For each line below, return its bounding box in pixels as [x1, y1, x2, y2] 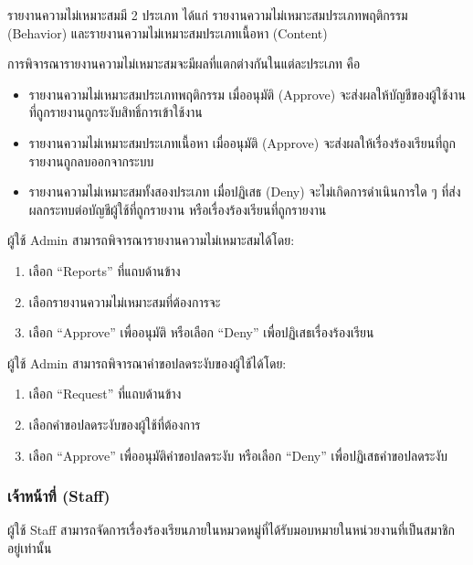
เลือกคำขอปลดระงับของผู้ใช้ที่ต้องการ [28, 414, 201, 433]
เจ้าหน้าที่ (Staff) [7, 485, 110, 507]
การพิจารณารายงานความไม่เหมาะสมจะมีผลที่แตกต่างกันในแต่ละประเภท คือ [7, 54, 361, 73]
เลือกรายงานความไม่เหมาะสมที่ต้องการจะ [28, 292, 221, 311]
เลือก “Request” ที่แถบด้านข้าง [28, 384, 182, 403]
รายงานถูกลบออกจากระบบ [28, 151, 154, 170]
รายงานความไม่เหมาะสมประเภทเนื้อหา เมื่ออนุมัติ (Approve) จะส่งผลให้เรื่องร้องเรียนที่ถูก [28, 133, 456, 152]
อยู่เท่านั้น [7, 538, 52, 557]
